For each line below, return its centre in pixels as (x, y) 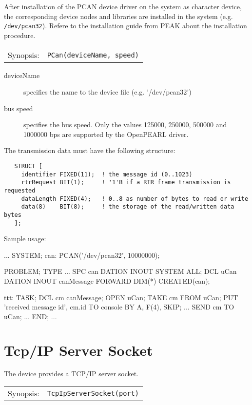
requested (20, 190)
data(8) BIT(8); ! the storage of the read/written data (128, 207)
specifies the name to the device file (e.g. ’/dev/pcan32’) (107, 92)
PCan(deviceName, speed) (93, 55)
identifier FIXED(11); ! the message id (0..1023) (107, 174)
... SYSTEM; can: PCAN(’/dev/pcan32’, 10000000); (82, 255)
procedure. (20, 35)
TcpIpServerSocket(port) (93, 393)
